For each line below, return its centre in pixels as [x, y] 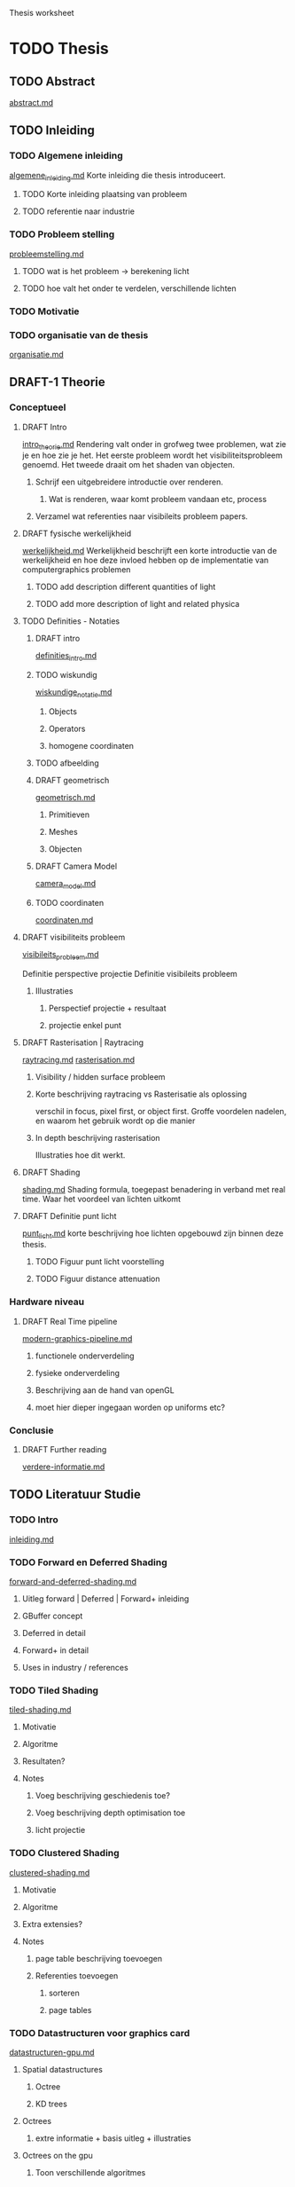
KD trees [51, 2104]
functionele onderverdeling [85, 1356]
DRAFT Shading [51, 1172]
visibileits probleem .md [60, 955]
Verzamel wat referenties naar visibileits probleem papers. [141, 516]
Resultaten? [43, 1761]
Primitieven [69, 814]
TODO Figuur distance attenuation [98, 1279]
